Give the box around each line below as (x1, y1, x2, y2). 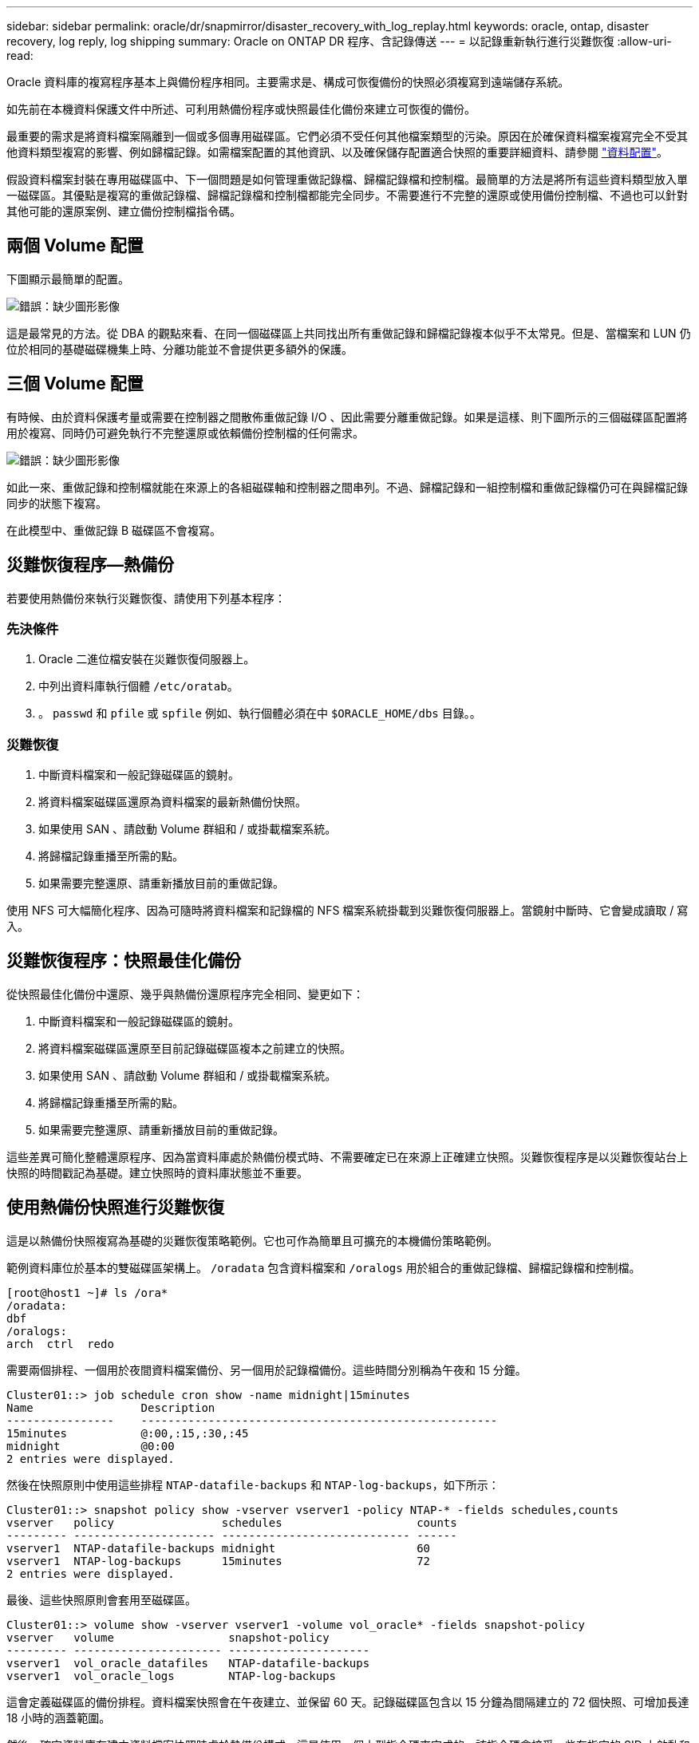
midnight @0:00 (6, 1439, 175, 1452)
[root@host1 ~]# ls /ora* (6, 1286, 168, 1299)
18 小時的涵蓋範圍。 (6, 1710, 111, 1725)
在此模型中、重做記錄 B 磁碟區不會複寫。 (6, 523, 222, 537)
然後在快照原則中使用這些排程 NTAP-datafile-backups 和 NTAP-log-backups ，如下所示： (6, 1477, 500, 1492)
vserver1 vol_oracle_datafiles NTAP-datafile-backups (6, 1656, 370, 1670)
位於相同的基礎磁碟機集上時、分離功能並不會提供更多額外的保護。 (6, 342, 353, 356)
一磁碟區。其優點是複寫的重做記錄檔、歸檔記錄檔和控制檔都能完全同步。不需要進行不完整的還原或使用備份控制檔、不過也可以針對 (6, 188, 688, 202)
